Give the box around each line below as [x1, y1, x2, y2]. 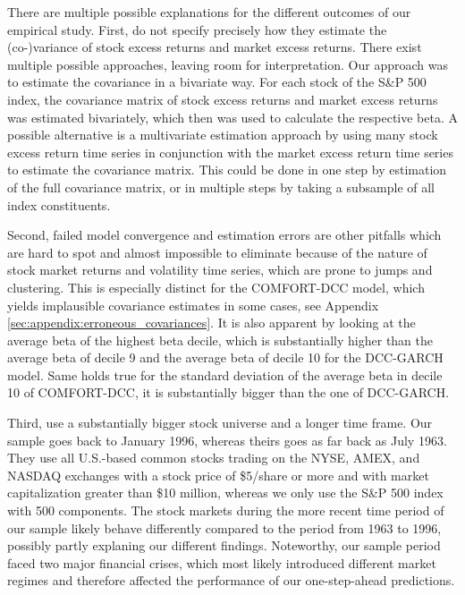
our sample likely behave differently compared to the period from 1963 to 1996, [7, 518, 442, 537]
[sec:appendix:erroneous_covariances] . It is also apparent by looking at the [7, 313, 416, 332]
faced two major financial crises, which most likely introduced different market [7, 553, 436, 572]
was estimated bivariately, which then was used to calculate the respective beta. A [7, 107, 459, 126]
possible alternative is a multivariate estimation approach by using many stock [7, 125, 438, 144]
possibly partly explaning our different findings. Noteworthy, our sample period [7, 536, 441, 555]
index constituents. [7, 195, 111, 214]
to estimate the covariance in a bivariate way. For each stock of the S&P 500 [7, 72, 427, 91]
